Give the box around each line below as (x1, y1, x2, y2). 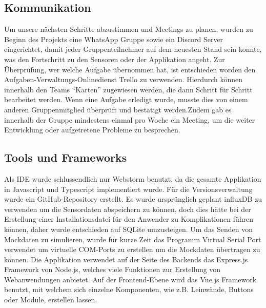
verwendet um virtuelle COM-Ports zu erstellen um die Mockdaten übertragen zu (4, 244, 260, 255)
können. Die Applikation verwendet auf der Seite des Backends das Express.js (4, 254, 248, 264)
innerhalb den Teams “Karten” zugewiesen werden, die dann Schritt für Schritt (4, 84, 253, 94)
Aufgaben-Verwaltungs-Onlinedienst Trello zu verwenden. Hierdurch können (4, 74, 243, 85)
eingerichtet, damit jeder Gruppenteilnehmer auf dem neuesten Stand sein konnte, (4, 44, 262, 54)
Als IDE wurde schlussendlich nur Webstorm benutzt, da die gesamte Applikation (4, 173, 261, 184)
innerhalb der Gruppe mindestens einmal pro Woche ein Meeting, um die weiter (4, 114, 255, 125)
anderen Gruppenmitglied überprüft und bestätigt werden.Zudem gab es (4, 104, 232, 114)
